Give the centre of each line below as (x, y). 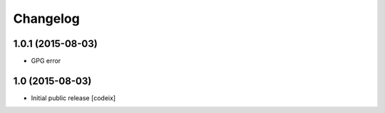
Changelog (46, 18)
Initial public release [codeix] (73, 98)
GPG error (46, 61)
